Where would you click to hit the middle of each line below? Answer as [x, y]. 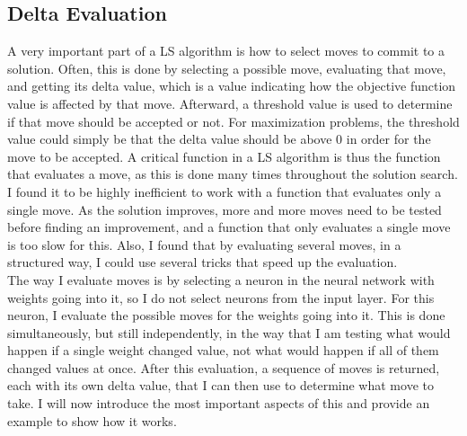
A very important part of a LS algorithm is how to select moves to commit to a [226, 51]
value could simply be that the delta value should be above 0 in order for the [219, 139]
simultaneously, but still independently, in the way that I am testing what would [229, 332]
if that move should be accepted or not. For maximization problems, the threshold [233, 121]
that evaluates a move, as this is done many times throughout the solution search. [233, 174]
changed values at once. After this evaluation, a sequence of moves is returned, [224, 367]
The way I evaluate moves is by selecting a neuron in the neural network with [221, 279]
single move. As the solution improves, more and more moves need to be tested [225, 209]
